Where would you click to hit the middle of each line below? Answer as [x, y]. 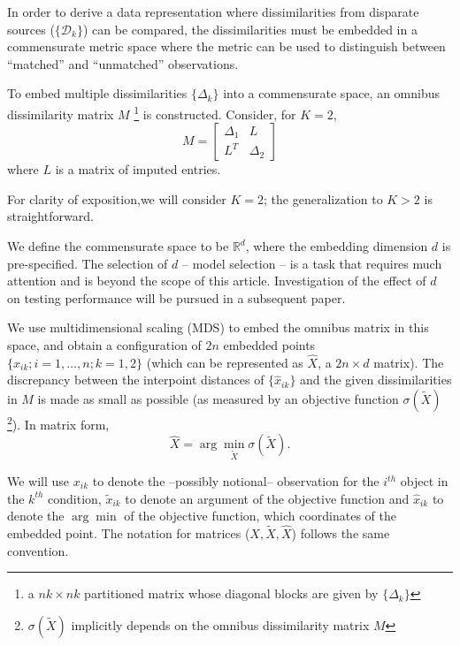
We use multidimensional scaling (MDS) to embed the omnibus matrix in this [218, 327]
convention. [38, 550]
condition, [75, 498]
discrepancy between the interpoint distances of [136, 380]
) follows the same [341, 533]
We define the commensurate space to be [118, 246]
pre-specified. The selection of [88, 263]
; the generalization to [323, 198]
